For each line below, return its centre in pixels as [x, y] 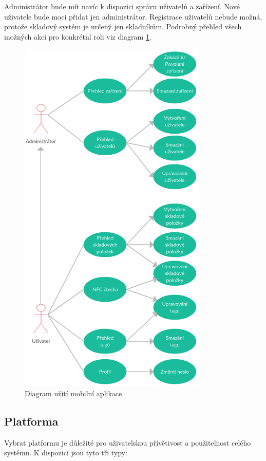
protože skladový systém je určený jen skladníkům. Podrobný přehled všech [123, 26]
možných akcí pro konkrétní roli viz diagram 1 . [78, 36]
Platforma [31, 421]
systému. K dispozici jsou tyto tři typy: [66, 453]
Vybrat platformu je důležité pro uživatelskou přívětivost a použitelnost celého [128, 442]
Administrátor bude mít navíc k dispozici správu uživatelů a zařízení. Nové [122, 6]
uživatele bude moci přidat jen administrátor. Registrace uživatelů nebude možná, [133, 16]
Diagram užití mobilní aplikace [73, 393]
